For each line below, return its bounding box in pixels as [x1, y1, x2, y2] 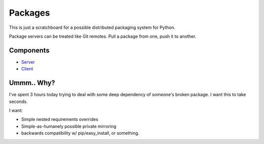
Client [21, 66, 34, 72]
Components [9, 46, 50, 54]
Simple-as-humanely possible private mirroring [21, 123, 117, 129]
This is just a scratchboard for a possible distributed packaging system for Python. [9, 24, 176, 30]
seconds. [9, 98, 28, 104]
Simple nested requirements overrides [21, 117, 99, 122]
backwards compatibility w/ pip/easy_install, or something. [21, 130, 139, 136]
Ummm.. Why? [9, 79, 56, 87]
